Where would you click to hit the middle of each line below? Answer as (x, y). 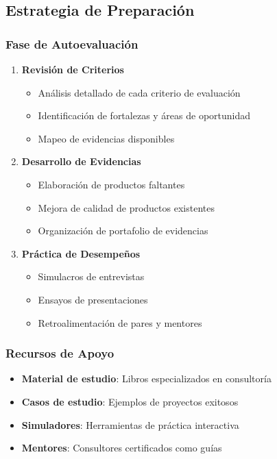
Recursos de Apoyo (60, 353)
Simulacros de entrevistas (91, 276)
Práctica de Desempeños (81, 253)
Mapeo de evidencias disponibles (106, 138)
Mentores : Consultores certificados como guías (122, 448)
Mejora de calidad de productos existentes (126, 207)
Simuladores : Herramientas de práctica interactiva (130, 424)
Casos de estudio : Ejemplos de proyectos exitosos (130, 401)
